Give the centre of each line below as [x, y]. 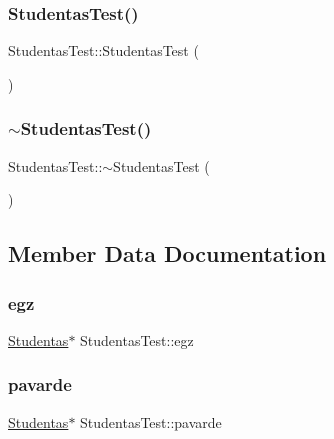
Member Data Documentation [167, 253]
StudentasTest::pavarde [151, 421]
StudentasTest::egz [137, 339]
